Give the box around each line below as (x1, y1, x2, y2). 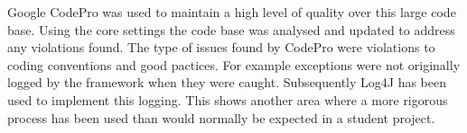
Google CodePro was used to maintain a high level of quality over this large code (7, 3, 456, 21)
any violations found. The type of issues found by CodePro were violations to (7, 38, 435, 57)
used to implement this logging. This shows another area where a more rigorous (7, 90, 448, 109)
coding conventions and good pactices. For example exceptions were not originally (7, 55, 461, 74)
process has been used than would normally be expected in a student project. (7, 108, 435, 127)
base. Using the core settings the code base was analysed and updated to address (7, 20, 455, 39)
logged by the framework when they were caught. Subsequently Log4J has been (7, 73, 446, 92)
